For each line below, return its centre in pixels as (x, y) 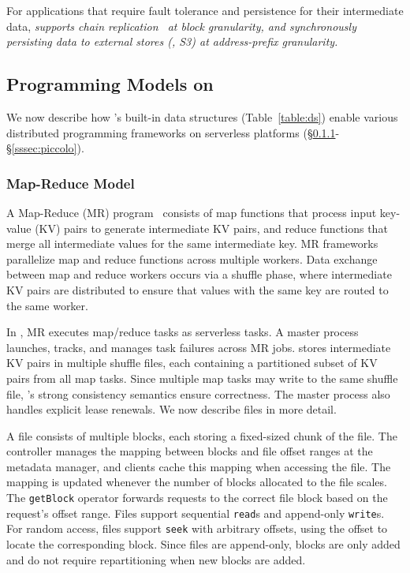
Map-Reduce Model (71, 183)
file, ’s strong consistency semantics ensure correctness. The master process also (198, 393)
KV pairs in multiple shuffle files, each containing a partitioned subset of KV (192, 363)
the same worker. (47, 305)
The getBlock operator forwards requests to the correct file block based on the (197, 498)
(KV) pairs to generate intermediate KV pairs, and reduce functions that (211, 228)
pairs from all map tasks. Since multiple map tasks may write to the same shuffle (202, 378)
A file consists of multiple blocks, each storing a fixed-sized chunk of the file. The (202, 435)
